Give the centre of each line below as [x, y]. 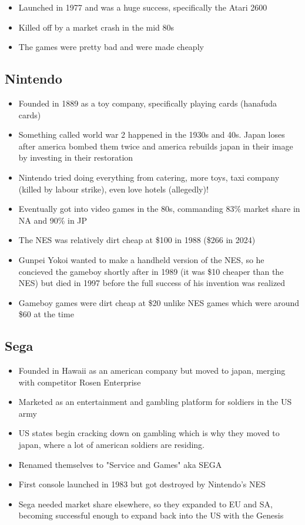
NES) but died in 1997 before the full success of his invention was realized [152, 283]
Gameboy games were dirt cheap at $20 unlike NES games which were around [159, 302]
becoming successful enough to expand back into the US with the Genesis [151, 515]
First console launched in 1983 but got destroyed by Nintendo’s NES [142, 484]
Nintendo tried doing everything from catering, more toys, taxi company [149, 177]
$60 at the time [46, 314]
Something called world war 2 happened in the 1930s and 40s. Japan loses [152, 134]
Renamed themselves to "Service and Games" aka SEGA [120, 464]
